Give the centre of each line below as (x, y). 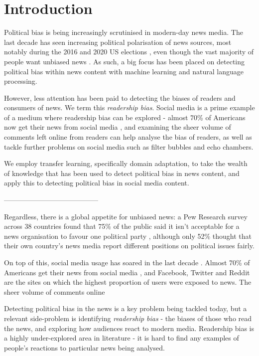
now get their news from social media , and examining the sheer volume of (118, 127)
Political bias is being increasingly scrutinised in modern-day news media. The (124, 32)
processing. (21, 81)
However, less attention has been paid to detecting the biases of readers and (120, 97)
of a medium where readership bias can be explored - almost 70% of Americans (125, 117)
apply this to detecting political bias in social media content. (97, 183)
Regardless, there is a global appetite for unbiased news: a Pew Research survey (126, 216)
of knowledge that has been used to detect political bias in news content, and (122, 173)
